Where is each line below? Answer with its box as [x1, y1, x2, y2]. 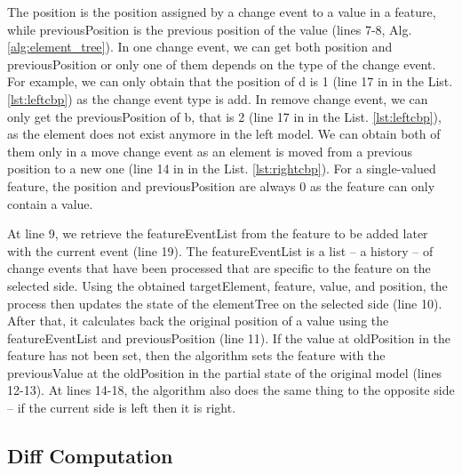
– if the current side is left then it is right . [7, 398, 236, 417]
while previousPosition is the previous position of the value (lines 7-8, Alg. [7, 20, 412, 38]
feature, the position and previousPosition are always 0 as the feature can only [7, 176, 435, 195]
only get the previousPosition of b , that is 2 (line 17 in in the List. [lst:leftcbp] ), [7, 107, 442, 125]
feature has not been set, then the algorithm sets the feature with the [7, 346, 386, 365]
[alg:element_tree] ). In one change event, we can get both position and [7, 37, 393, 56]
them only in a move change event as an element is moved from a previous [7, 141, 413, 160]
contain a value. [7, 194, 93, 213]
